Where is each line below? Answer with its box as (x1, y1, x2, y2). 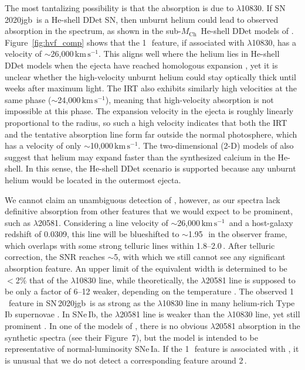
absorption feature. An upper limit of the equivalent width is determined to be (5, 262, 287, 275)
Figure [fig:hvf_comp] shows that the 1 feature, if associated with (5, 36, 245, 48)
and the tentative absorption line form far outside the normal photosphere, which (5, 128, 297, 140)
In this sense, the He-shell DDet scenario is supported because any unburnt (25, 162, 296, 174)
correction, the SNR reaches (5, 251, 105, 263)
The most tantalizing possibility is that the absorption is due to (5, 2, 234, 13)
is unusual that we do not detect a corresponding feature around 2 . (5, 354, 247, 366)
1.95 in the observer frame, (188, 228, 287, 240)
